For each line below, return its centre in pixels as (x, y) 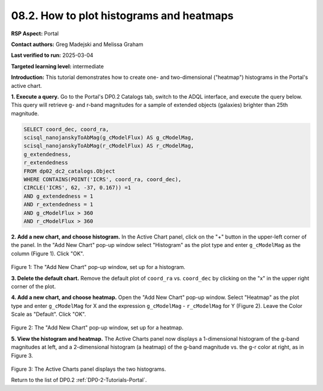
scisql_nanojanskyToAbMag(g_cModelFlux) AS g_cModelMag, (109, 138)
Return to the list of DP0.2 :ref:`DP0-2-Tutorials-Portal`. (79, 380)
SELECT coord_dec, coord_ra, (66, 129)
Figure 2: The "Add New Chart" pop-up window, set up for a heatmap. (97, 328)
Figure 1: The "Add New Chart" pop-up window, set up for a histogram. (98, 267)
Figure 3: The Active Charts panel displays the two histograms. (89, 369)
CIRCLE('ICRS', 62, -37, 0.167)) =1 (77, 188)
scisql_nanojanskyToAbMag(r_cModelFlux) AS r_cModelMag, (109, 146)
